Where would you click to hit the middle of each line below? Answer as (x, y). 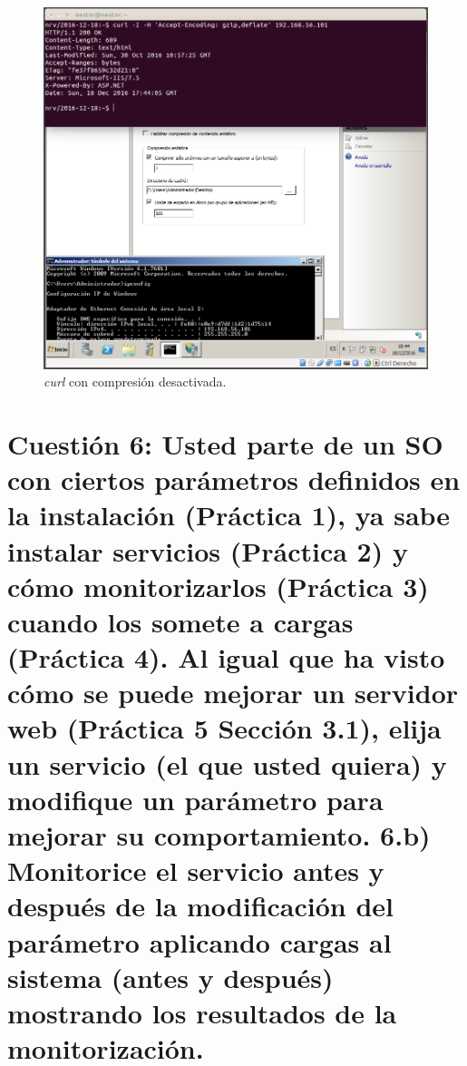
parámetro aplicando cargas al (199, 941)
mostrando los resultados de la (202, 1012)
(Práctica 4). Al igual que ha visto (226, 657)
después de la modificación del (201, 906)
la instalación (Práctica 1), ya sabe (229, 515)
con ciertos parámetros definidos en (234, 479)
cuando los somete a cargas (180, 621)
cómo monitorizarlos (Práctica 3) (218, 586)
